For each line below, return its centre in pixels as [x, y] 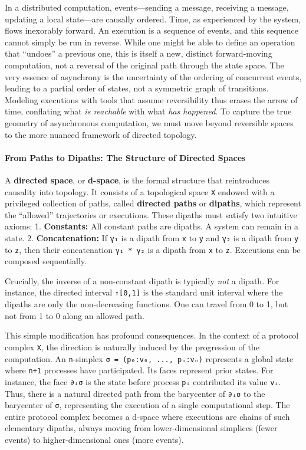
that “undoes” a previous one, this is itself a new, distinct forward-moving [139, 53]
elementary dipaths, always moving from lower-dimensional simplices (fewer [141, 428]
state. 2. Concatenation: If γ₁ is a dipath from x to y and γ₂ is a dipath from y [152, 237]
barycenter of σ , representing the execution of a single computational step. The [147, 405]
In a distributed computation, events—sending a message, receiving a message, [147, 7]
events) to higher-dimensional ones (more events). [94, 440]
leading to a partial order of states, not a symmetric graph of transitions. [137, 88]
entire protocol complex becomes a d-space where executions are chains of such [147, 416]
